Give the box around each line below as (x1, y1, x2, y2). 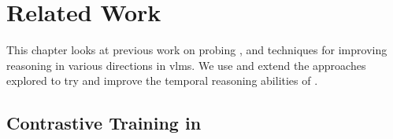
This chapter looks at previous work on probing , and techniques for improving (6, 42, 387, 58)
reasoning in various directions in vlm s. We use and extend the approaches (6, 57, 366, 73)
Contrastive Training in (6, 111, 202, 135)
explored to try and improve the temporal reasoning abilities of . (6, 72, 318, 89)
